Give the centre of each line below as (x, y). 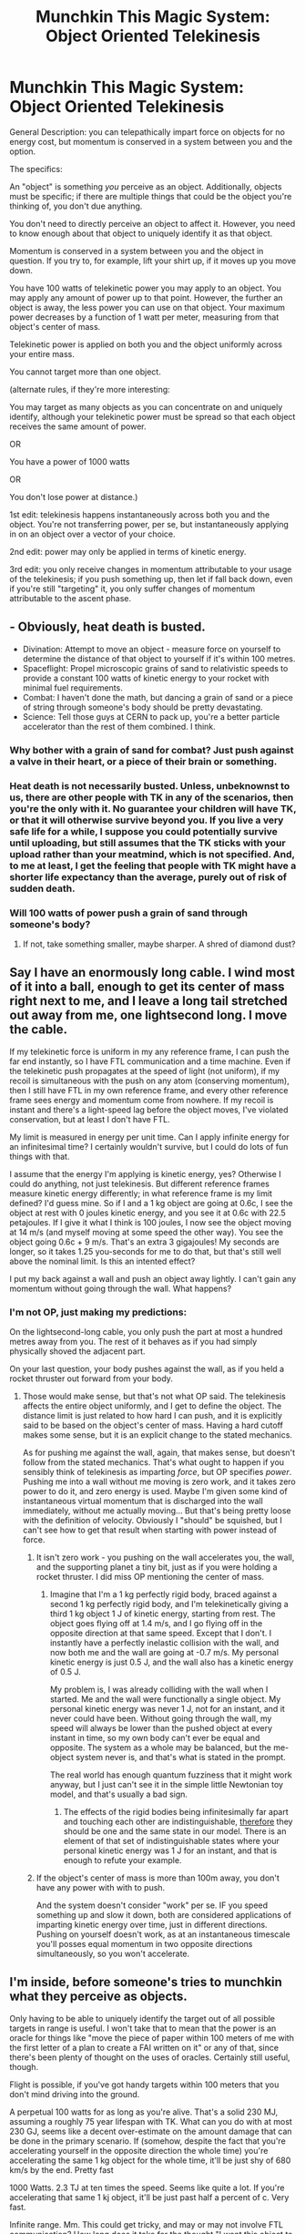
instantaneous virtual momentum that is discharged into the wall (143, 1501)
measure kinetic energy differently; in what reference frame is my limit (141, 1193)
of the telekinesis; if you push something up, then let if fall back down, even (151, 579)
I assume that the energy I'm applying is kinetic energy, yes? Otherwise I (145, 1173)
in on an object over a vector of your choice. (92, 534)
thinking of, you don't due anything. (76, 206)
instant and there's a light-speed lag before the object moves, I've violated (149, 1110)
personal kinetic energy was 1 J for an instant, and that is (170, 1850)
